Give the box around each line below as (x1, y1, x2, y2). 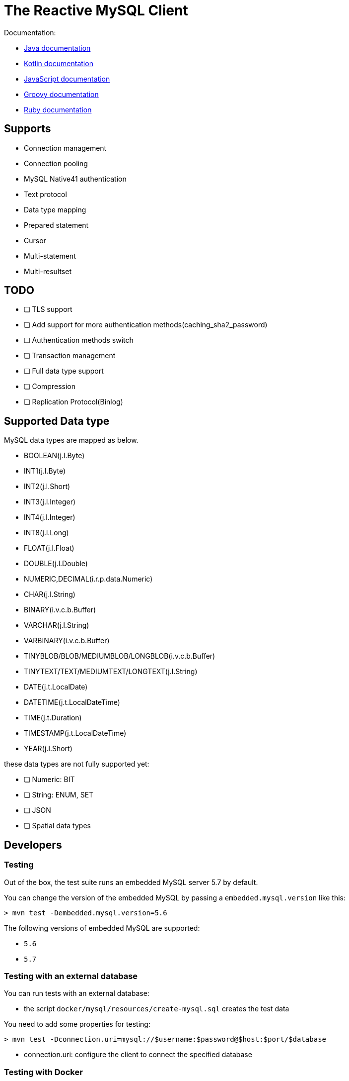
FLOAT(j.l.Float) (24, 544, 74, 553)
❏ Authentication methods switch (24, 336, 134, 345)
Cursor (24, 236, 46, 245)
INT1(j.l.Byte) (24, 467, 66, 476)
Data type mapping (24, 205, 86, 214)
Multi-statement (24, 251, 76, 260)
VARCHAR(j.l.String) (24, 621, 89, 630)
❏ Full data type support (24, 367, 104, 376)
